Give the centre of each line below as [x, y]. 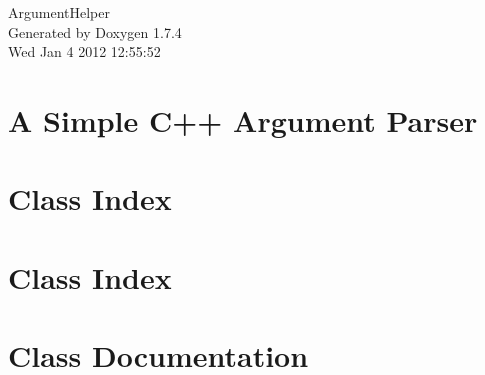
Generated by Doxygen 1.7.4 [95, 31]
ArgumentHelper [59, 12]
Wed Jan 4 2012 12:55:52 [84, 51]
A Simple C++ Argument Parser [243, 119]
